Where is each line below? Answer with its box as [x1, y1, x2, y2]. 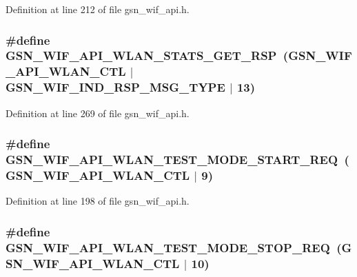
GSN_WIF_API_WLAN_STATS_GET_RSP [6, 47, 277, 64]
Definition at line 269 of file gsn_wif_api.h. [6, 105, 190, 120]
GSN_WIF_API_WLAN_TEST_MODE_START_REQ [6, 151, 338, 168]
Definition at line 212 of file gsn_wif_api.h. [6, 2, 190, 16]
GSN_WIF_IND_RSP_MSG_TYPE [6, 79, 225, 96]
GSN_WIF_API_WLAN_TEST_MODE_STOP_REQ [6, 238, 330, 256]
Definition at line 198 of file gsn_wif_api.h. [6, 194, 190, 208]
